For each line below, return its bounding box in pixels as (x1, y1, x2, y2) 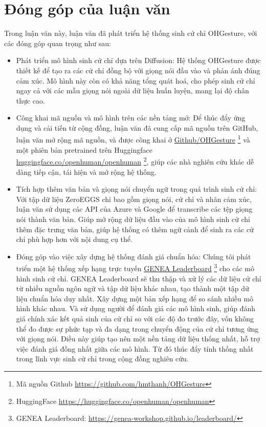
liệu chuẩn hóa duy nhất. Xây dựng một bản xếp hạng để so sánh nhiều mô (16, 293, 254, 303)
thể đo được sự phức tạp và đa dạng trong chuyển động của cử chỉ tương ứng (16, 323, 259, 334)
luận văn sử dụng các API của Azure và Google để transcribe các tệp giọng (16, 204, 253, 214)
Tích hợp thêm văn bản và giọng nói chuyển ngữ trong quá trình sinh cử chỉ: (16, 184, 257, 194)
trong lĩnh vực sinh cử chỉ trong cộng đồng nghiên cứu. (16, 353, 189, 364)
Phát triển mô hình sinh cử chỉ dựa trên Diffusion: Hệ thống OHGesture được (16, 55, 261, 66)
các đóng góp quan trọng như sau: (4, 37, 111, 48)
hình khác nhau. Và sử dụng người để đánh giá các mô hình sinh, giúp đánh (16, 303, 256, 314)
